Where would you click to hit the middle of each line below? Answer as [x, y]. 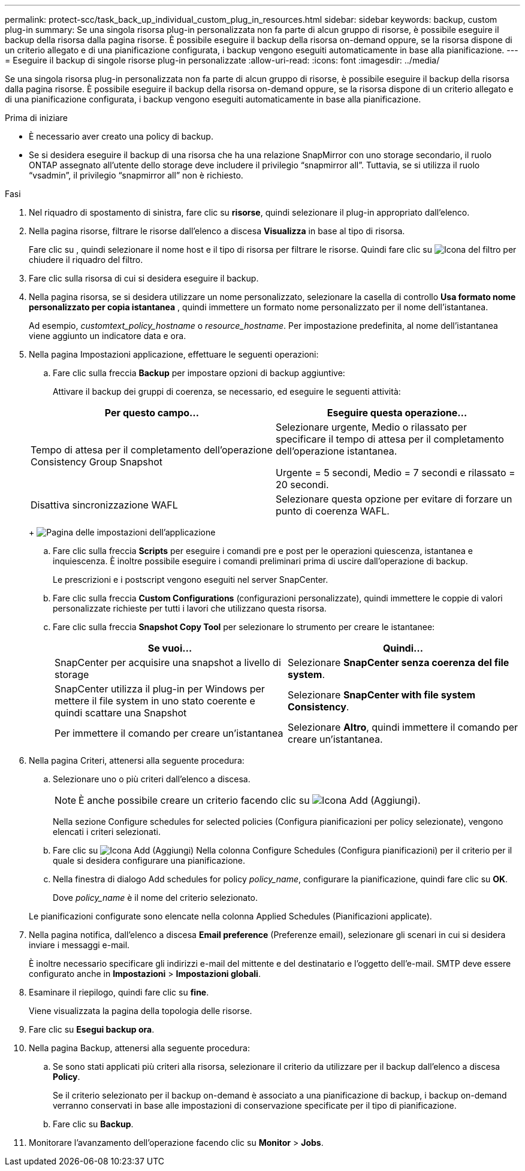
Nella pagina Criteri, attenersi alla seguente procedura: [137, 760]
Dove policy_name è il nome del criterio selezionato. [156, 898]
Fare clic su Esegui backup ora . [92, 1029]
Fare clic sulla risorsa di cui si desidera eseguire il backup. [144, 278]
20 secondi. [302, 485]
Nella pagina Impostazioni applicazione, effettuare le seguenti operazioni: [174, 354]
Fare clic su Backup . [93, 1124]
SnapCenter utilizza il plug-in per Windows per [160, 689]
